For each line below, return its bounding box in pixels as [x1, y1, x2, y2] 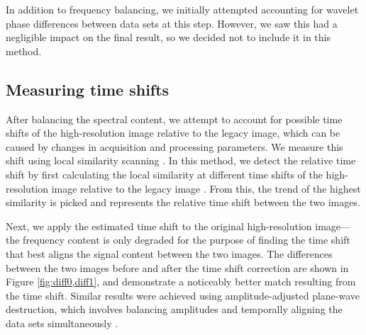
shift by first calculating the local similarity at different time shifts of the [6, 166, 323, 181]
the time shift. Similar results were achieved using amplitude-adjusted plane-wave [6, 288, 360, 302]
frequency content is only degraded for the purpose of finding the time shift [23, 232, 350, 247]
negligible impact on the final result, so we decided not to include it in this [6, 30, 331, 45]
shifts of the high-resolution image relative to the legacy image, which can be [6, 125, 340, 140]
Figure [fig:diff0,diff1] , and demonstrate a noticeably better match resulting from [6, 274, 356, 289]
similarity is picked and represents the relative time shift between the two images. [6, 195, 360, 210]
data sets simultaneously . [6, 315, 118, 330]
